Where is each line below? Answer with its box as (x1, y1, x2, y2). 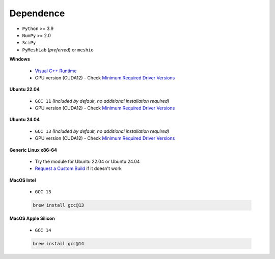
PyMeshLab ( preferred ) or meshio (22, 46, 94, 53)
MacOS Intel (9, 177, 36, 183)
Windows (9, 56, 30, 62)
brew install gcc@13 (33, 203, 84, 208)
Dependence (9, 8, 65, 19)
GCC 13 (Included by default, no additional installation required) (35, 128, 170, 134)
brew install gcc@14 (33, 241, 84, 246)
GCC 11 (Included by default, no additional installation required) (35, 98, 170, 104)
